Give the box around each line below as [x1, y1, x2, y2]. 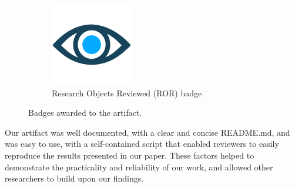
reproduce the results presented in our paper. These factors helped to [5, 149, 254, 161]
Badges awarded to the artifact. [28, 106, 142, 119]
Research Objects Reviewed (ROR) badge [52, 86, 202, 99]
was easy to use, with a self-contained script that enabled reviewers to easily [5, 137, 279, 150]
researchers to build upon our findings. [5, 172, 144, 184]
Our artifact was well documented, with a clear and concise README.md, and [5, 126, 290, 138]
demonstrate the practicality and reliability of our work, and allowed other [5, 160, 273, 173]
